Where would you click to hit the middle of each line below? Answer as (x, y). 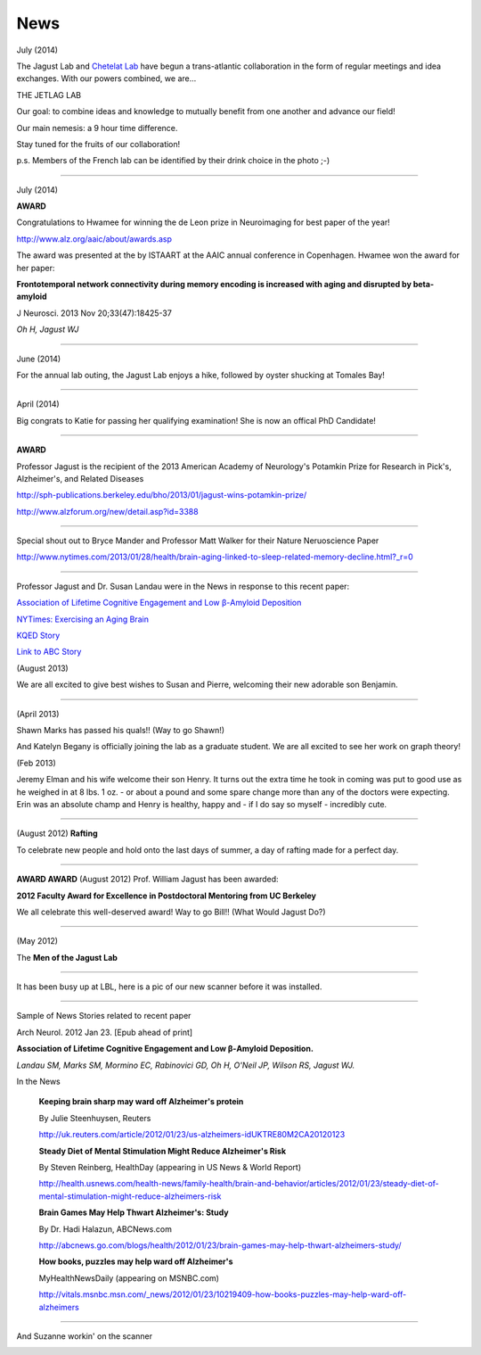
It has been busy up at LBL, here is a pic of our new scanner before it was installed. (169, 987)
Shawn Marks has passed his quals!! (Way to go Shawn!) (121, 730)
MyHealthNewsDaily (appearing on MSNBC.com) (129, 1278)
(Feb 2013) (37, 763)
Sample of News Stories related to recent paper (104, 1016)
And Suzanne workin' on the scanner (85, 1336)
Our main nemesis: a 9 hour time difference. (97, 128)
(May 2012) (37, 941)
